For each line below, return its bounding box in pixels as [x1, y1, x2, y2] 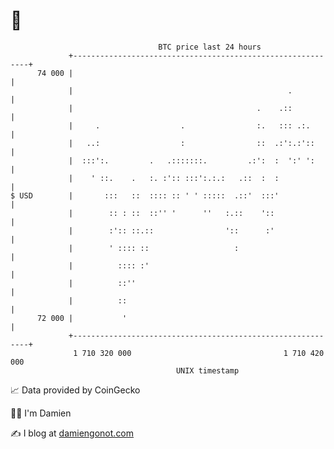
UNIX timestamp [175, 365, 240, 376]
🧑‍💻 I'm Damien [10, 407, 72, 419]
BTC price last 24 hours [158, 42, 262, 52]
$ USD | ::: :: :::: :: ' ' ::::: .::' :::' [10, 190, 280, 201]
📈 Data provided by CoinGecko [10, 384, 141, 396]
